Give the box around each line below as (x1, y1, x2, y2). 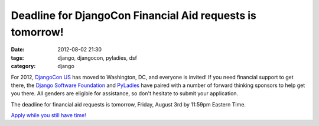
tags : (11, 54, 24, 62)
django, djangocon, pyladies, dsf (57, 54, 137, 62)
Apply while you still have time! (11, 112, 87, 119)
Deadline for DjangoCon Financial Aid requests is (11, 9, 257, 22)
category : (11, 63, 36, 70)
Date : (11, 46, 25, 53)
